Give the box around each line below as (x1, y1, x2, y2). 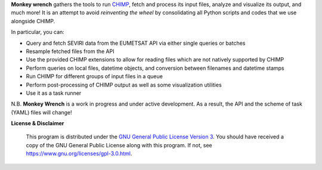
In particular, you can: (11, 29, 65, 36)
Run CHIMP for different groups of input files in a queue (26, 73, 163, 80)
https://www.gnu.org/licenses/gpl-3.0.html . (26, 150, 132, 157)
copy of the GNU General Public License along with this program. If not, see (26, 141, 212, 149)
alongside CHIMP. (11, 17, 55, 24)
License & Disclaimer (11, 120, 64, 127)
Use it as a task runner (26, 89, 82, 97)
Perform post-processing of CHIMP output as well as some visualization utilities (26, 81, 222, 88)
